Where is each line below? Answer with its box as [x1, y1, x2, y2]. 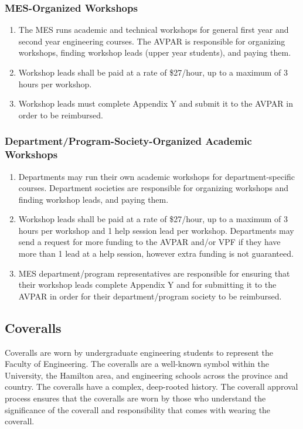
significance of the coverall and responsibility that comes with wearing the [5, 403, 271, 416]
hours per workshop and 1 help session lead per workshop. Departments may [18, 224, 294, 236]
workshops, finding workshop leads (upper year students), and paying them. [18, 46, 291, 59]
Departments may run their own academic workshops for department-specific [18, 170, 295, 182]
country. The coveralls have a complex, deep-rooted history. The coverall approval [5, 380, 298, 393]
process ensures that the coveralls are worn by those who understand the [5, 392, 266, 404]
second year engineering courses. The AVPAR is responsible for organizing [18, 35, 285, 47]
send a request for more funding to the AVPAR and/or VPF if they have [18, 236, 281, 248]
